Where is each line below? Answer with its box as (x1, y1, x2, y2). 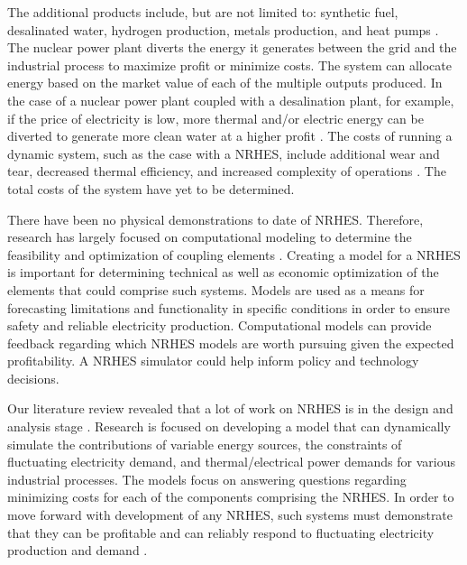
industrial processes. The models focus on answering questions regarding (7, 469, 407, 488)
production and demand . (7, 541, 148, 560)
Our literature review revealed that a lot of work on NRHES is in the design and (7, 399, 453, 418)
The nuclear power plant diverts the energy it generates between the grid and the (7, 38, 457, 57)
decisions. (7, 368, 60, 387)
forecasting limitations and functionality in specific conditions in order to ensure (7, 298, 450, 317)
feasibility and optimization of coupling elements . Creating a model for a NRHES (7, 245, 461, 264)
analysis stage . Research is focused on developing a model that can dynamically (7, 417, 451, 436)
